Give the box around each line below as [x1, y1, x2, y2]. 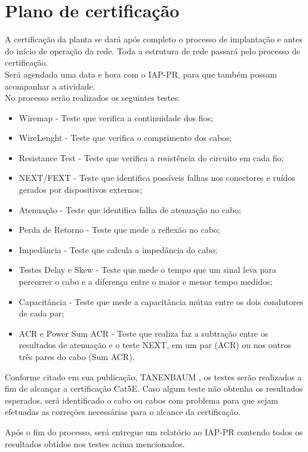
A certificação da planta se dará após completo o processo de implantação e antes [5, 33, 303, 45]
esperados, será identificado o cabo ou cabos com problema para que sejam [5, 393, 278, 406]
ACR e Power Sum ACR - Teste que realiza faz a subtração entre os [19, 327, 269, 339]
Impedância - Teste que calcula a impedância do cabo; [19, 243, 217, 256]
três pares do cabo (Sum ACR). [19, 350, 135, 362]
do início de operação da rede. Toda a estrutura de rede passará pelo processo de [5, 44, 300, 57]
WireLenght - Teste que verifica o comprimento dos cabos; [19, 131, 232, 144]
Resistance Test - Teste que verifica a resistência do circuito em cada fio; [19, 151, 284, 164]
